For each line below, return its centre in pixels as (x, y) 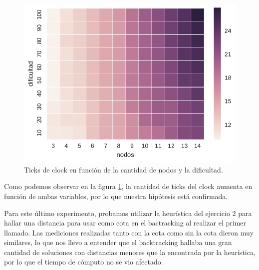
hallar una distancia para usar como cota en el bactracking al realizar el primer (125, 223)
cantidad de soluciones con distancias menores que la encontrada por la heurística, (130, 252)
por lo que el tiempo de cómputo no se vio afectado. (84, 262)
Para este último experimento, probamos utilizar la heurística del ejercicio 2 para (128, 213)
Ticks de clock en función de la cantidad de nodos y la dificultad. (124, 169)
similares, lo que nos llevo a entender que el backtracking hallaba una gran (118, 242)
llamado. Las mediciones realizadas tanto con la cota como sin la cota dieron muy (129, 232)
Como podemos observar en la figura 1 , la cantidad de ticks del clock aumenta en (128, 186)
